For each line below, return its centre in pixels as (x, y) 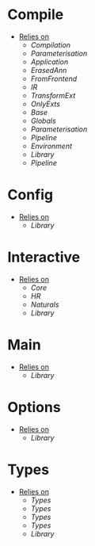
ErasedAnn (49, 70)
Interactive (44, 257)
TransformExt (53, 95)
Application (49, 62)
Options (34, 407)
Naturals (45, 304)
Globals (43, 120)
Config (30, 195)
